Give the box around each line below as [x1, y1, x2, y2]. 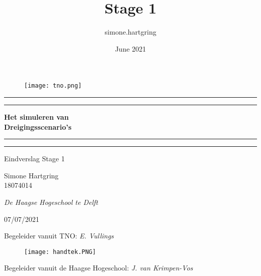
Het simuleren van [4, 111, 69, 122]
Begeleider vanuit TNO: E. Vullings [4, 230, 114, 241]
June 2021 [115, 43, 146, 54]
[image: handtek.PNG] [24, 248, 96, 255]
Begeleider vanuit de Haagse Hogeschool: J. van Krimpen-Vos [4, 262, 193, 273]
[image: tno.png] [24, 82, 82, 90]
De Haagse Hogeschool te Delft [4, 196, 98, 207]
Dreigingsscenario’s [4, 121, 72, 132]
